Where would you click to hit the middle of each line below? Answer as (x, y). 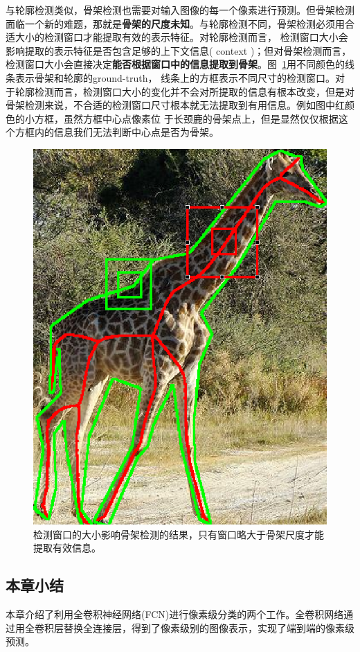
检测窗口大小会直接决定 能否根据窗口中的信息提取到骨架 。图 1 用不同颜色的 (175, 64)
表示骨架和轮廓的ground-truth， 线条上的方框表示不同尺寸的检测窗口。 (175, 77)
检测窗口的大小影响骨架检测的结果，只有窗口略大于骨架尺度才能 (179, 534)
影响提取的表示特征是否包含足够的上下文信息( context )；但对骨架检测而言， (179, 50)
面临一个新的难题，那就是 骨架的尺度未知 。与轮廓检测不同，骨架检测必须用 (175, 23)
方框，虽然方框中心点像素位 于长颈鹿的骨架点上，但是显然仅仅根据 (186, 118)
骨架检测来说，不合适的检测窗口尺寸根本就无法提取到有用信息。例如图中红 (175, 105)
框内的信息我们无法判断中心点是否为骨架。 (121, 132)
